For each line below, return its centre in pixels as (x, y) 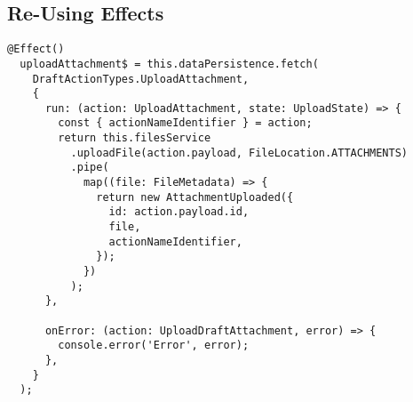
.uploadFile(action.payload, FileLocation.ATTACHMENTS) (239, 153)
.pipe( (90, 168)
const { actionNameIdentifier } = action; (185, 123)
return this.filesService (135, 138)
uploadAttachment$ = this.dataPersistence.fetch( (169, 64)
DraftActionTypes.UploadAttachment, (141, 79)
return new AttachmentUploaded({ (195, 197)
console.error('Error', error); (154, 346)
